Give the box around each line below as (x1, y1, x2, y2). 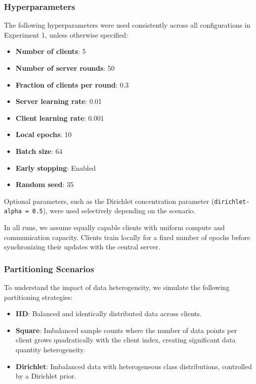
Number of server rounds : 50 (15, 63, 115, 73)
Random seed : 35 (15, 179, 74, 190)
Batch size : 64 (15, 145, 63, 156)
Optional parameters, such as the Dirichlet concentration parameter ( (4, 195, 214, 206)
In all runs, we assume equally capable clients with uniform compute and (4, 222, 225, 233)
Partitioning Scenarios (4, 262, 94, 275)
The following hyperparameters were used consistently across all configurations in (4, 20, 251, 30)
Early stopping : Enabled (15, 162, 96, 173)
